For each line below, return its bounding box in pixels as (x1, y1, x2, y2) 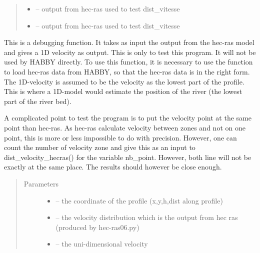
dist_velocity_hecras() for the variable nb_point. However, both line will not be (4, 151, 251, 162)
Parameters (23, 178, 58, 188)
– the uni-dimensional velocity (55, 238, 148, 249)
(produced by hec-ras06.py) (55, 221, 139, 232)
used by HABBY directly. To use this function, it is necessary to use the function (4, 56, 253, 67)
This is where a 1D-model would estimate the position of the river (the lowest (4, 86, 242, 96)
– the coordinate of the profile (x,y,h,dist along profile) (55, 195, 223, 205)
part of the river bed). (4, 95, 71, 106)
